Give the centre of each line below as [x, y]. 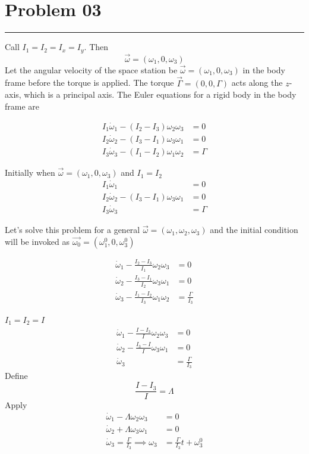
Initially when [30, 172]
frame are [22, 106]
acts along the [257, 83]
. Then [96, 47]
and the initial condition [254, 230]
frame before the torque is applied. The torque [89, 83]
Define [16, 376]
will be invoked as [37, 241]
